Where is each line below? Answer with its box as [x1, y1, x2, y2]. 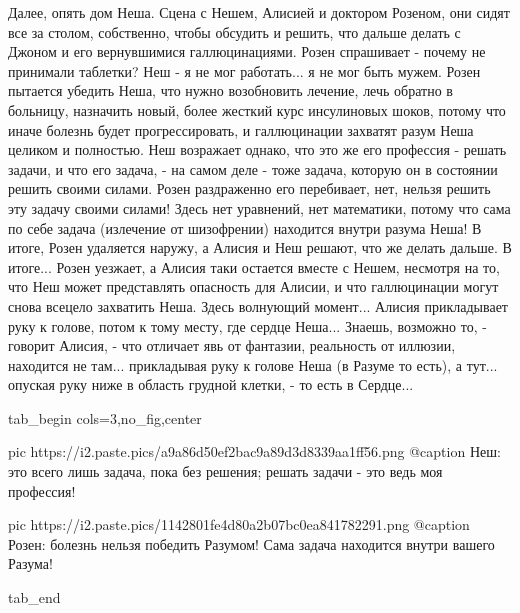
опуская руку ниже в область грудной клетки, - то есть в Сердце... [8, 374, 414, 395]
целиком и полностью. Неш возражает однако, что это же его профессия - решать [8, 139, 507, 160]
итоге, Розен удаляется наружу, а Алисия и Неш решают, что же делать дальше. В [8, 237, 512, 258]
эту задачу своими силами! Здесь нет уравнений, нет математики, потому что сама [8, 197, 511, 218]
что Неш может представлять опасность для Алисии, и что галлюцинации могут [8, 276, 499, 297]
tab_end [8, 587, 61, 608]
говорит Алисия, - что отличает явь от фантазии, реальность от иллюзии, [8, 335, 456, 356]
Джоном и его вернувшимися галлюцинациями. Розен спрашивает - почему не [8, 41, 486, 62]
